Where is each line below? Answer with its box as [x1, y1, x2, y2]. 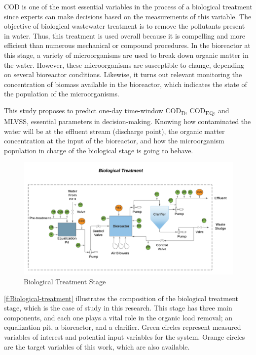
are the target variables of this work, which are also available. [4, 341, 190, 352]
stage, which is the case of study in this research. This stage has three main [4, 303, 232, 313]
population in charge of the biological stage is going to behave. [4, 145, 193, 155]
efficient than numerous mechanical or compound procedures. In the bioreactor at [4, 40, 251, 50]
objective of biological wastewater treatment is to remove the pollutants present [4, 21, 245, 31]
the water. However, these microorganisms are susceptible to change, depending [4, 59, 245, 70]
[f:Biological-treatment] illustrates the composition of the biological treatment [4, 293, 239, 303]
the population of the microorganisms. [4, 89, 119, 99]
